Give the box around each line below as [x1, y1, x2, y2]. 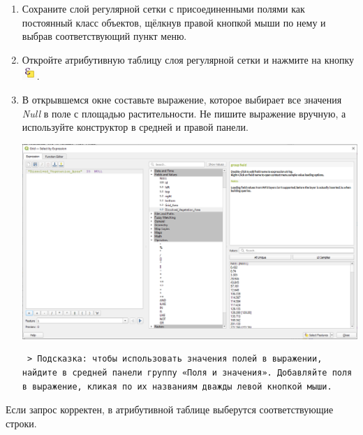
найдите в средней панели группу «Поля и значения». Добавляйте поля [22, 367, 353, 378]
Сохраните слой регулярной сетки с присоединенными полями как [22, 1, 305, 15]
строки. [6, 415, 37, 430]
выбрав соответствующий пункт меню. [22, 29, 187, 43]
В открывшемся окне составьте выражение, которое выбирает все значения [22, 92, 342, 106]
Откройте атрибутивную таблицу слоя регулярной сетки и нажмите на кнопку [22, 52, 355, 66]
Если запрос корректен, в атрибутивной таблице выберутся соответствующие [6, 402, 334, 417]
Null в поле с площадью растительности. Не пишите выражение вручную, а [22, 106, 346, 120]
